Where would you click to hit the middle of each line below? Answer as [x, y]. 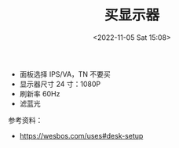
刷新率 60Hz [40, 93]
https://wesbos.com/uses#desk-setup [81, 135]
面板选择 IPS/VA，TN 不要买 [65, 74]
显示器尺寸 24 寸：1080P [60, 84]
